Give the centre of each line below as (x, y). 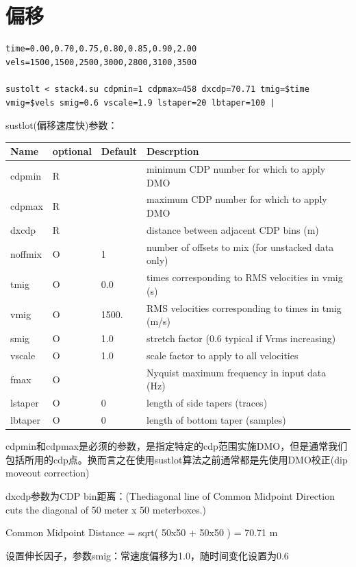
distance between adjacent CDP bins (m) (233, 229)
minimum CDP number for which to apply (236, 169)
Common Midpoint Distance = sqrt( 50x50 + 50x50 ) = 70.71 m (142, 532)
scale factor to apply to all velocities (222, 355)
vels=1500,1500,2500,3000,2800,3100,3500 (101, 62)
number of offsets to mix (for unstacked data (240, 246)
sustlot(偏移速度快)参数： (62, 125)
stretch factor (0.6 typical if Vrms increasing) (241, 338)
